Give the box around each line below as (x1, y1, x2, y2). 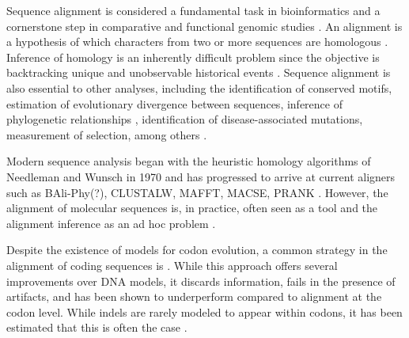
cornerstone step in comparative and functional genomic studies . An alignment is (6, 17, 403, 34)
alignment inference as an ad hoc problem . (6, 215, 216, 231)
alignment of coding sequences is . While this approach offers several (6, 256, 338, 273)
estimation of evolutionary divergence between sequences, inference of (6, 95, 343, 112)
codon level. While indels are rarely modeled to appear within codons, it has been (6, 303, 403, 320)
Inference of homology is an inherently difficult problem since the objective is (6, 48, 380, 65)
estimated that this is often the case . (6, 319, 187, 336)
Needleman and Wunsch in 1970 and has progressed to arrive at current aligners (6, 168, 396, 184)
